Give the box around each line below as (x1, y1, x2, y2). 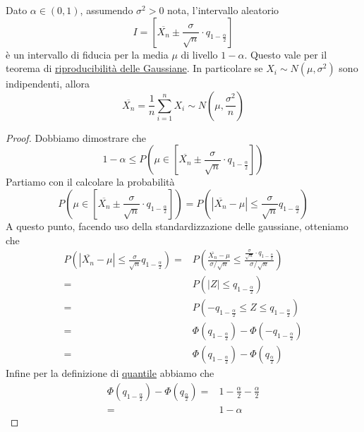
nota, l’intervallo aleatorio (167, 3, 279, 17)
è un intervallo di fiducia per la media (6, 47, 169, 61)
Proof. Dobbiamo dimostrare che (6, 130, 147, 145)
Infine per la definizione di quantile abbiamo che (6, 366, 214, 380)
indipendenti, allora (6, 76, 90, 91)
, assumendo (80, 3, 133, 17)
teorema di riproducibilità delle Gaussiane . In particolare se (6, 61, 263, 76)
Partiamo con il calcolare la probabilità (6, 174, 175, 189)
